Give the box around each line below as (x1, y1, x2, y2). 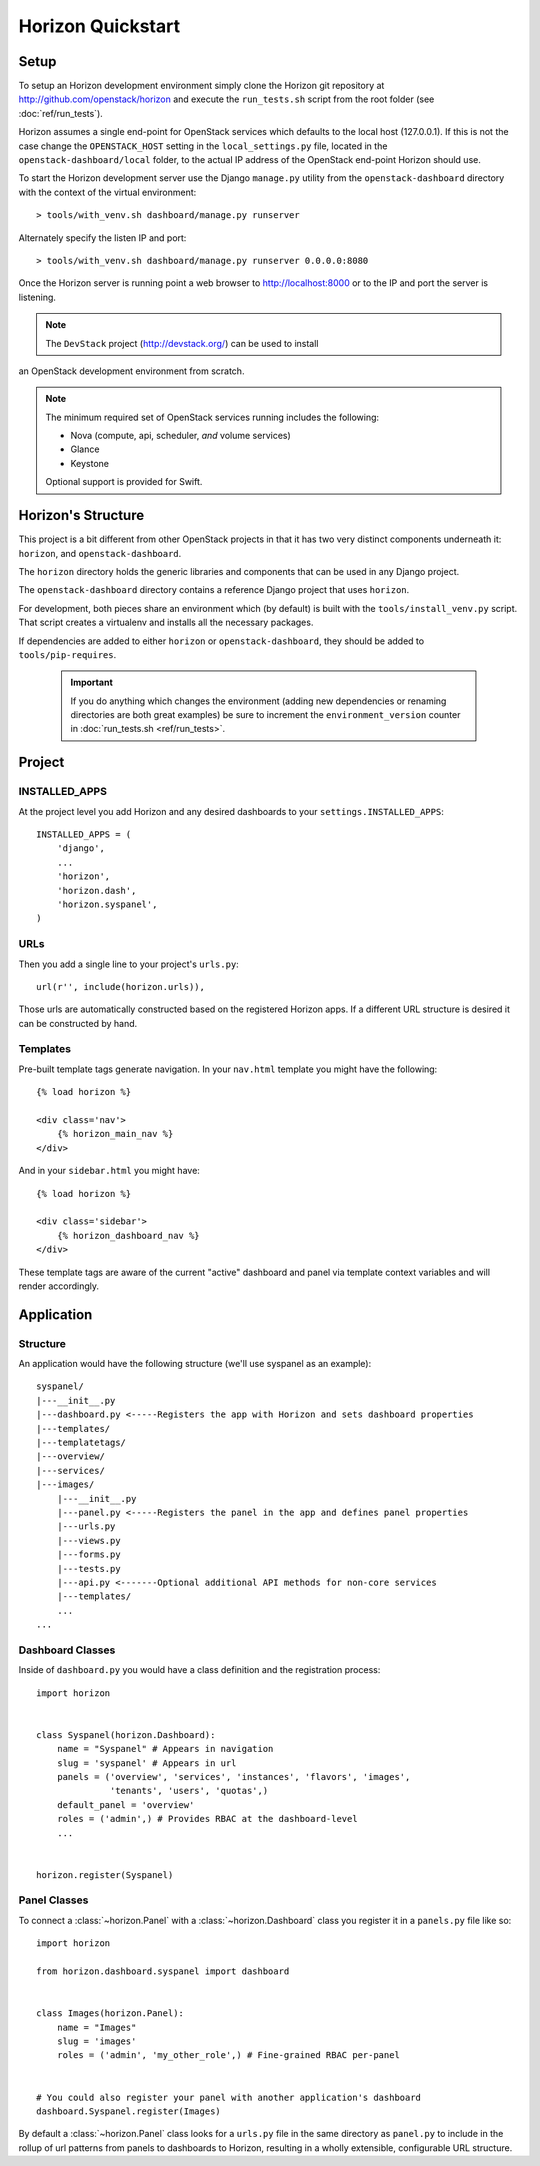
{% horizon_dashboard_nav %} (56, 1230, 200, 1241)
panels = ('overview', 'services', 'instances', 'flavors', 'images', (56, 1771, 411, 1782)
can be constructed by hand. (18, 1017, 138, 1029)
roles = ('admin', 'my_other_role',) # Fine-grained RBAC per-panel (56, 2050, 400, 2061)
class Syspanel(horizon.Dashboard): (36, 1729, 216, 1740)
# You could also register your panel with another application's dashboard (36, 2091, 422, 2103)
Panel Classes (18, 1893, 89, 1907)
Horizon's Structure (18, 507, 145, 524)
